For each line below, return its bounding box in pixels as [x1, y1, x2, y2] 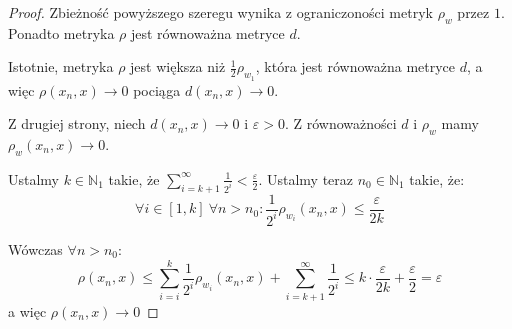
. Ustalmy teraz [258, 168, 354, 189]
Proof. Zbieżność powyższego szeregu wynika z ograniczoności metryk [8, 2, 433, 22]
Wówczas [8, 238, 63, 259]
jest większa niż [130, 56, 226, 77]
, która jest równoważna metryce [255, 56, 456, 77]
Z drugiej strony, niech [8, 113, 146, 134]
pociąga [133, 79, 181, 100]
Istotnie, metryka [8, 56, 114, 77]
